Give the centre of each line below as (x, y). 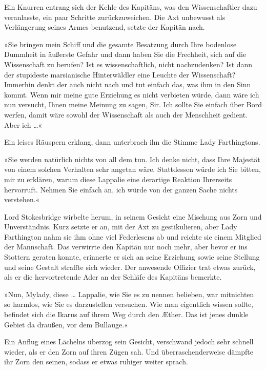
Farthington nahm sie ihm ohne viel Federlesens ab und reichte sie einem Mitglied (133, 236)
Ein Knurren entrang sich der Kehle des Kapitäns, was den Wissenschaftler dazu (131, 7)
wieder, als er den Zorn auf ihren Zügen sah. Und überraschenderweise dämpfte (129, 351)
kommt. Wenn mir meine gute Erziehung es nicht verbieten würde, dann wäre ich (132, 94)
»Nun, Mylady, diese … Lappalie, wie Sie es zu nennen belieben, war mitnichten (129, 294)
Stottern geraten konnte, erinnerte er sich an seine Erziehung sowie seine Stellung (132, 257)
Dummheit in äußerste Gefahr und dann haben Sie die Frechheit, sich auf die (125, 54)
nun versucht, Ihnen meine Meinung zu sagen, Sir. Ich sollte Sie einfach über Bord (133, 104)
